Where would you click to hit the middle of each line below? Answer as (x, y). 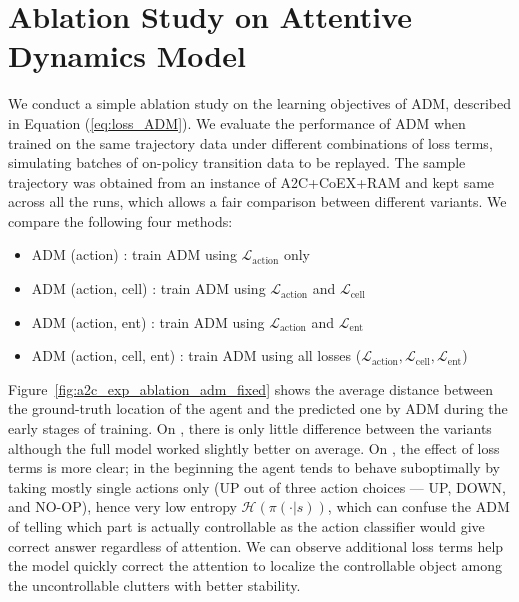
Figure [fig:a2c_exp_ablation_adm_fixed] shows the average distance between (251, 388)
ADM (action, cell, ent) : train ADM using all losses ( (196, 355)
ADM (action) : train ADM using (134, 254)
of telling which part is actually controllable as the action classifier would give (246, 526)
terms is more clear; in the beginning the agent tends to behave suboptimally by (254, 467)
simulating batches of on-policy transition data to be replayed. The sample (237, 162)
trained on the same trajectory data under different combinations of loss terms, (250, 142)
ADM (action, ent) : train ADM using (148, 321)
